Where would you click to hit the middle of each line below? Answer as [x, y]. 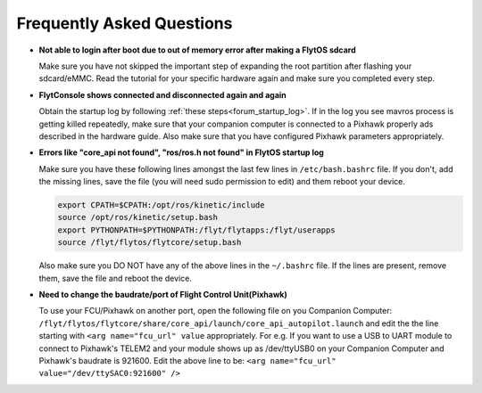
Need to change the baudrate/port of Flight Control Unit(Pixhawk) [163, 294]
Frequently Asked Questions [125, 23]
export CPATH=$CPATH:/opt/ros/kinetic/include [161, 205]
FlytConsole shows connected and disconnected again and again [163, 94]
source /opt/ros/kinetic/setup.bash [138, 217]
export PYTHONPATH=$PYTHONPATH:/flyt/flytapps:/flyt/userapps [196, 230]
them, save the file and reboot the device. [115, 278]
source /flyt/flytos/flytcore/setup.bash [150, 242]
